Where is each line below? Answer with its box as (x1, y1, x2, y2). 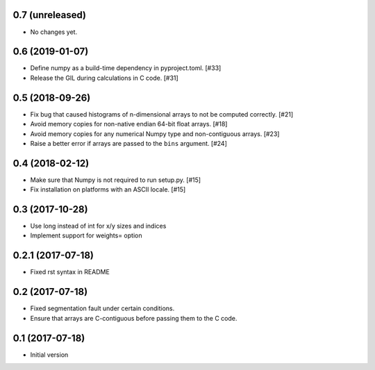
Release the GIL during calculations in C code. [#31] (30, 74, 178, 82)
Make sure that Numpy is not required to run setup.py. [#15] (30, 176, 201, 184)
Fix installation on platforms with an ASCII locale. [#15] (30, 185, 186, 194)
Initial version (30, 351, 69, 359)
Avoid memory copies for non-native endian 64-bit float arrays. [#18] (30, 120, 228, 128)
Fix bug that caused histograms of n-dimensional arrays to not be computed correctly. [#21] (30, 110, 294, 118)
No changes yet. (30, 28, 78, 36)
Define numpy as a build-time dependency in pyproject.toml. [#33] (30, 64, 222, 72)
